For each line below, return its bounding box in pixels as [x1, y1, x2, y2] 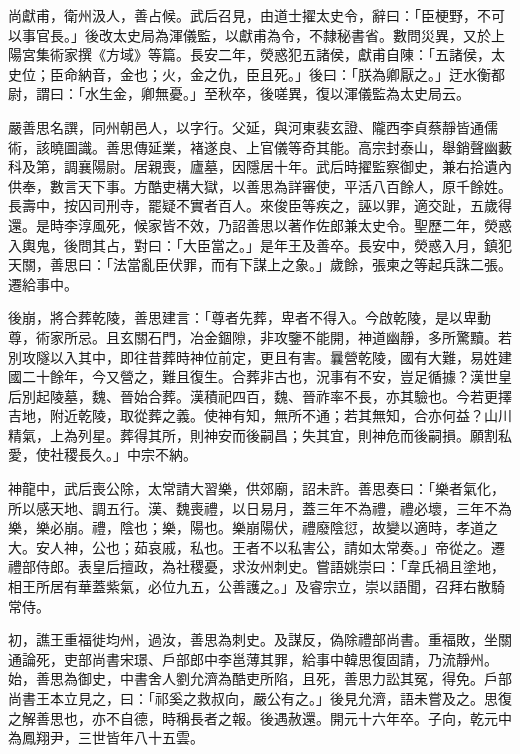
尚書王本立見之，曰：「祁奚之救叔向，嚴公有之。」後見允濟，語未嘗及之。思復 [8, 688, 512, 708]
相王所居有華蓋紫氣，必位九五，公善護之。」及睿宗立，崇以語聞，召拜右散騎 [8, 576, 505, 597]
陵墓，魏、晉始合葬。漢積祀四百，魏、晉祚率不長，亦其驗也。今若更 [49, 385, 498, 406]
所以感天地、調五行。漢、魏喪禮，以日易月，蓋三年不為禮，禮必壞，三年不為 [8, 497, 512, 518]
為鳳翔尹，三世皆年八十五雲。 [8, 727, 204, 748]
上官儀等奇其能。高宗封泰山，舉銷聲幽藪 [245, 136, 512, 157]
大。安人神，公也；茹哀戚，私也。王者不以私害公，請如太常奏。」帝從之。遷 [8, 536, 505, 557]
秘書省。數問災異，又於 [336, 24, 491, 45]
